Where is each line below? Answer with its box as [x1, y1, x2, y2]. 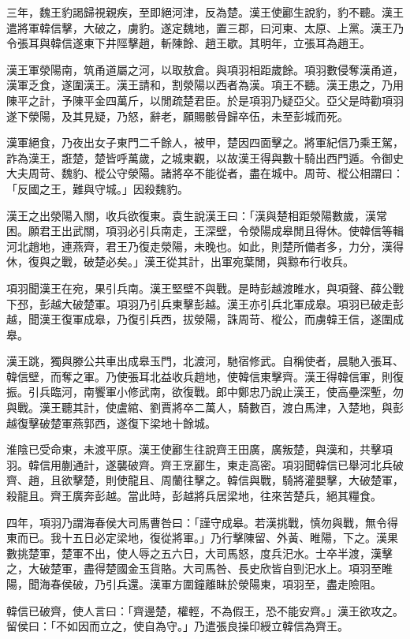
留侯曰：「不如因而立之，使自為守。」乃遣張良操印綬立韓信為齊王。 [6, 618, 348, 634]
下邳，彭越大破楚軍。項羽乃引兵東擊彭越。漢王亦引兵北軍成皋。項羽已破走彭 [6, 295, 404, 312]
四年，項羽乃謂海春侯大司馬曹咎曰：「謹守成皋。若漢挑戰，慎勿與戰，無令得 [6, 514, 398, 530]
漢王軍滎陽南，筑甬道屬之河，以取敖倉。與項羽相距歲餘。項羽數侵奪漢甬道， [6, 61, 404, 77]
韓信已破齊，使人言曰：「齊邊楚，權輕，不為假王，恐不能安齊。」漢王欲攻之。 [6, 602, 404, 618]
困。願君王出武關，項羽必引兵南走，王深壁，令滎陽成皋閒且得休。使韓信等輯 [6, 222, 404, 239]
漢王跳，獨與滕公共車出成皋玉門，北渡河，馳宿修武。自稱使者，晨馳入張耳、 [6, 353, 404, 369]
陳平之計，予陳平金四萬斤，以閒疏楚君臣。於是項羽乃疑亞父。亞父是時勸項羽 [6, 92, 404, 108]
